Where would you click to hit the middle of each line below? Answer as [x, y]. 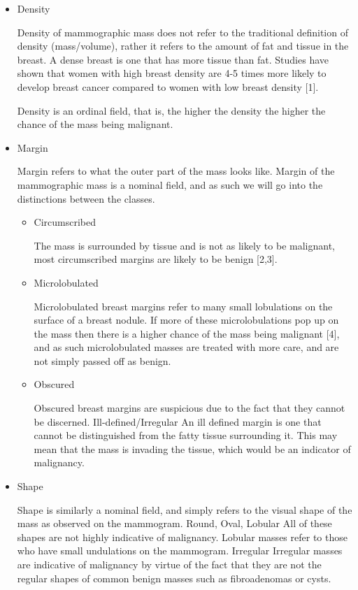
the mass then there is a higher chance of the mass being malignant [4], [187, 333]
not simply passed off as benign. [102, 360]
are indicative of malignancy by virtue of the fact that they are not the [169, 564]
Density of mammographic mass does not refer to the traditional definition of [182, 32]
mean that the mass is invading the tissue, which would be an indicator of [192, 448]
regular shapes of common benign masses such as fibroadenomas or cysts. [174, 578]
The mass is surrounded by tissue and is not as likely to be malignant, [184, 245]
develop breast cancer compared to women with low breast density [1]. [168, 86]
